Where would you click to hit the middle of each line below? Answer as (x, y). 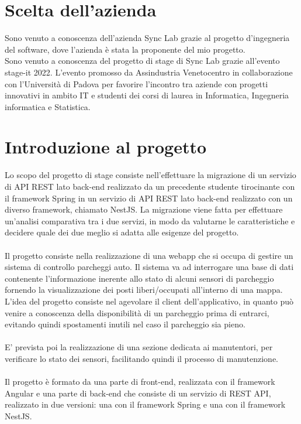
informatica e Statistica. (48, 106)
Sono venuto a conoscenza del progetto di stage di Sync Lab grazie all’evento (142, 61)
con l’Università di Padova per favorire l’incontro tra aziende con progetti (136, 83)
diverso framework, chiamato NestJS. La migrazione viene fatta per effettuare (144, 209)
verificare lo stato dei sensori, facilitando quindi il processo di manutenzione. (142, 358)
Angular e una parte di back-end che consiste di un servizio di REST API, (138, 393)
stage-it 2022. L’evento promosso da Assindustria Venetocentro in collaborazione (149, 72)
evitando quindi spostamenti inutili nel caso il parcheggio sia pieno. (125, 324)
